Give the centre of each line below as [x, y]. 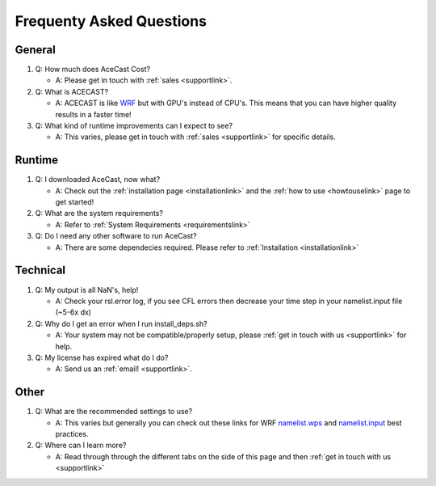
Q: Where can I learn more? [81, 446]
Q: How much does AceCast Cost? [93, 70]
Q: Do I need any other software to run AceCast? [116, 236]
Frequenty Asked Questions [111, 21]
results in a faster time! [94, 114]
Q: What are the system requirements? [99, 213]
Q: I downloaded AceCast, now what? [98, 180]
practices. [72, 433]
